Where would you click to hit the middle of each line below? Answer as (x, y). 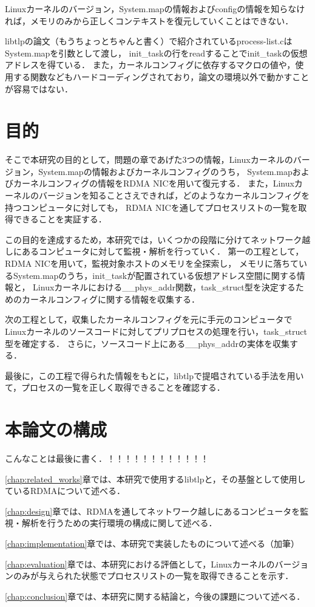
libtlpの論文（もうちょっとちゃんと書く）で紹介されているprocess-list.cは (149, 41)
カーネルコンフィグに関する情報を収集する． (111, 299)
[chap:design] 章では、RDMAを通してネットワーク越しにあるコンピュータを (153, 511)
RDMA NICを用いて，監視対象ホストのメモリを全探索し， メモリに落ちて (152, 263)
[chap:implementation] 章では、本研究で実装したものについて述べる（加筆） (152, 544)
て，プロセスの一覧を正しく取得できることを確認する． (115, 387)
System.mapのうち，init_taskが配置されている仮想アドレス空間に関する (155, 275)
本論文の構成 (56, 429)
